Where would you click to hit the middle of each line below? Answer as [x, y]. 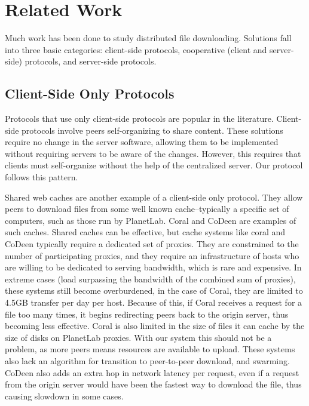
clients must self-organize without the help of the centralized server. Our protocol [154, 165]
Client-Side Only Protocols [90, 93]
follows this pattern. [42, 177]
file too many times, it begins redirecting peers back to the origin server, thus [147, 314]
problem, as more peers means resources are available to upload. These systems [150, 349]
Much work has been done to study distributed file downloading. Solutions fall [148, 38]
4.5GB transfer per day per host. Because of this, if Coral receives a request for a [154, 302]
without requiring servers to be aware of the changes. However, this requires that [153, 153]
